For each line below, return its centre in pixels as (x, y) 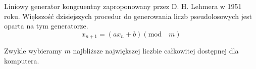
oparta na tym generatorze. (46, 26)
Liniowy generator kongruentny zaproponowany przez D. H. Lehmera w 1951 (123, 6)
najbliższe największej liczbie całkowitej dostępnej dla (156, 51)
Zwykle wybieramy (33, 51)
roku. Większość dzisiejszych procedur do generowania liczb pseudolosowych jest (128, 16)
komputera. (22, 60)
